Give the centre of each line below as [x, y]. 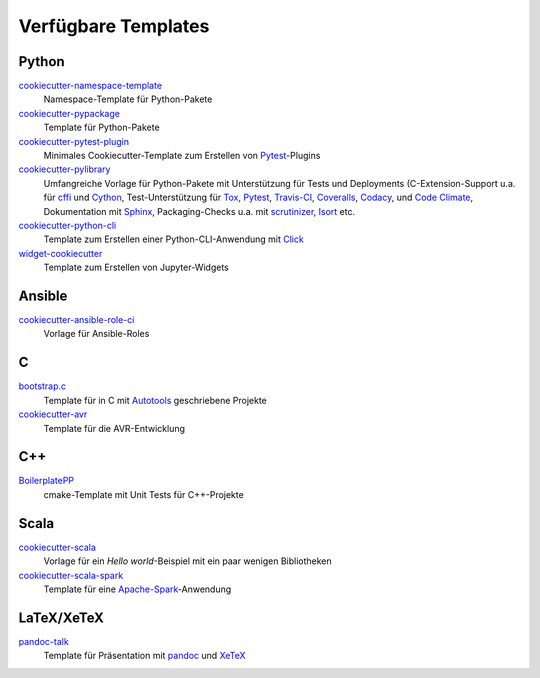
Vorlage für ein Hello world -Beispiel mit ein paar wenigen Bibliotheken [187, 561]
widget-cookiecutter [60, 253]
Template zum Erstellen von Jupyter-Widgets [136, 267]
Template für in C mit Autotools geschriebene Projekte [155, 400]
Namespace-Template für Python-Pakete [128, 99]
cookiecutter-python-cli [67, 225]
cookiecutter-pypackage [69, 113]
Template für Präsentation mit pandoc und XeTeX [144, 656]
